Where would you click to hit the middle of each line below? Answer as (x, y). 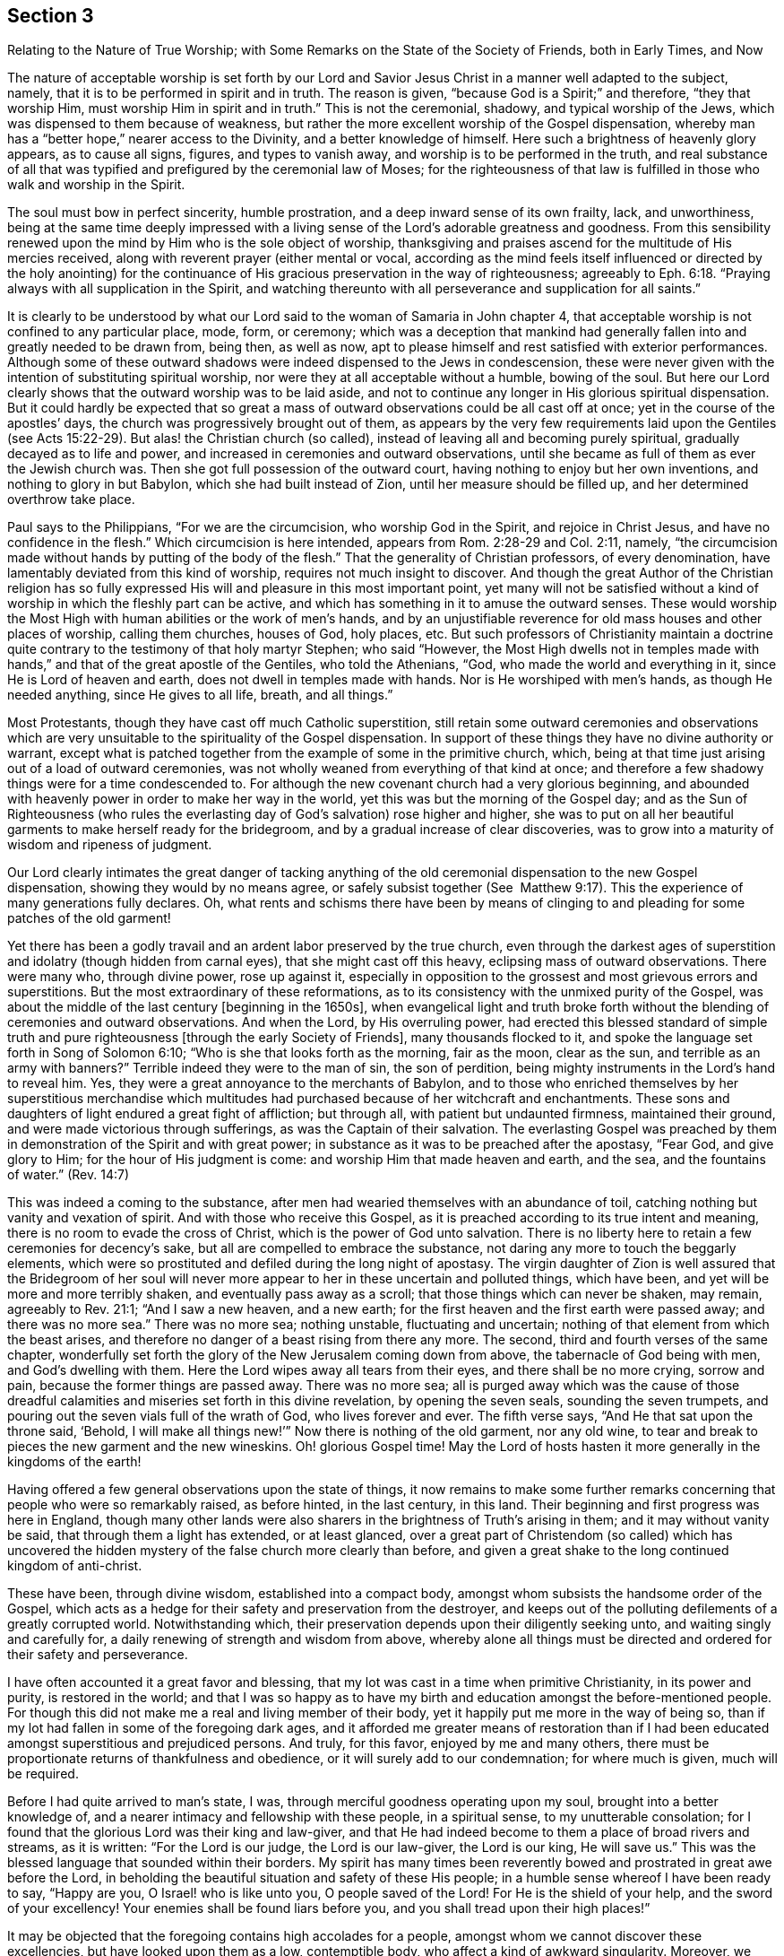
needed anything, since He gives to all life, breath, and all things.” (200, 695)
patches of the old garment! (89, 918)
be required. (43, 1774)
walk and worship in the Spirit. (96, 185)
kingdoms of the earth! (74, 1462)
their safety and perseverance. (98, 1655)
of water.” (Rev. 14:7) (69, 1175)
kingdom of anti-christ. (75, 1566)
